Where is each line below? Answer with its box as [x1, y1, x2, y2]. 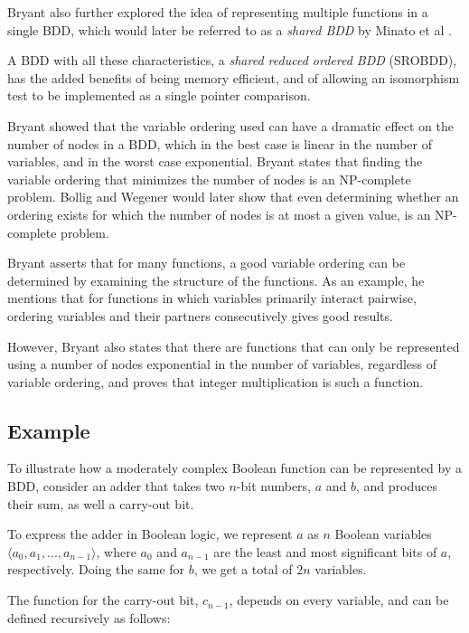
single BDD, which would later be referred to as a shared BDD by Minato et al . [7, 20, 452, 39]
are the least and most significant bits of [213, 542, 437, 561]
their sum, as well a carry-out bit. [7, 494, 194, 513]
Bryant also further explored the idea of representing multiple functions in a [7, 3, 428, 21]
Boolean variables [334, 524, 432, 543]
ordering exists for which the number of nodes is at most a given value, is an [7, 204, 431, 223]
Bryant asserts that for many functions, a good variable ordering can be [7, 253, 406, 272]
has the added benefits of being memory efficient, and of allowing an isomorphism [7, 68, 460, 87]
